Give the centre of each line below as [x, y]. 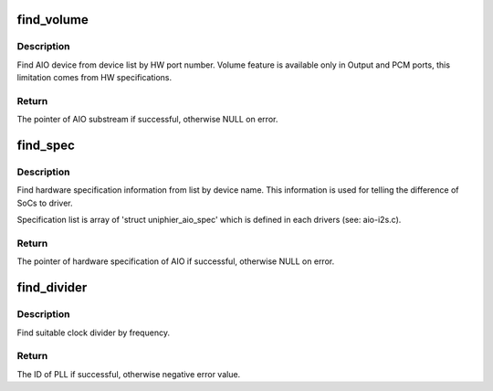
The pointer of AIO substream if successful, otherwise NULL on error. [147, 120]
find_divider [52, 288]
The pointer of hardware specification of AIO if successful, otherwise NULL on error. [176, 261]
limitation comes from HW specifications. [94, 78]
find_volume [52, 20]
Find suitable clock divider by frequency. [94, 333]
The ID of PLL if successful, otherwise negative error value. [129, 374]
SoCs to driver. [45, 203]
